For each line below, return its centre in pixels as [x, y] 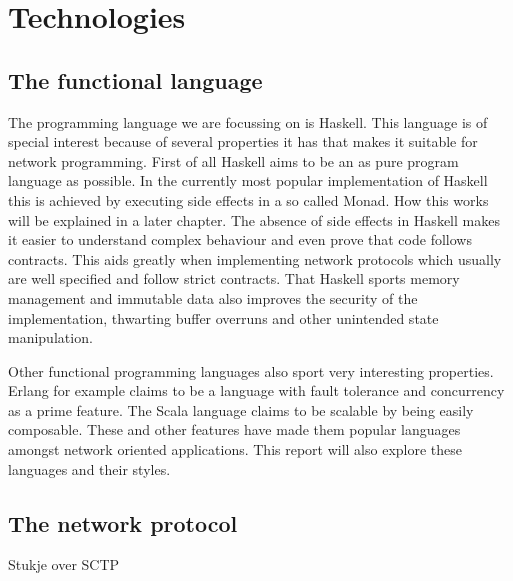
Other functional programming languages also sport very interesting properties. [251, 370]
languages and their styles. [89, 468]
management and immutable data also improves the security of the [213, 297]
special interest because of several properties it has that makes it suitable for [243, 141]
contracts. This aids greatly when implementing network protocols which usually [255, 258]
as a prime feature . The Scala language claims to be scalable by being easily [241, 409]
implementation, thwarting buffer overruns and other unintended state [223, 317]
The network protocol [123, 522]
